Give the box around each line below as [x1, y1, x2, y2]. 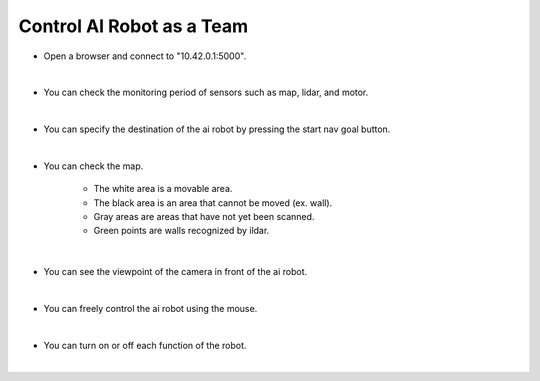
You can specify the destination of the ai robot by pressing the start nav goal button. [43, 123, 391, 135]
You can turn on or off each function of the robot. [43, 339, 247, 351]
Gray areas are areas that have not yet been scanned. [93, 211, 315, 223]
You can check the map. [43, 160, 144, 172]
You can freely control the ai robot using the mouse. [43, 303, 258, 315]
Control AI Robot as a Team [18, 15, 249, 37]
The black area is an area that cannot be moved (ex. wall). [93, 196, 333, 209]
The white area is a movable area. [93, 183, 233, 195]
